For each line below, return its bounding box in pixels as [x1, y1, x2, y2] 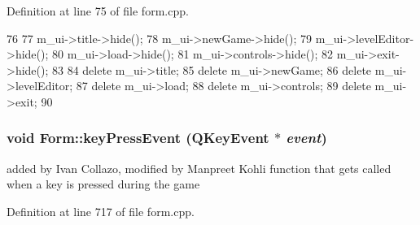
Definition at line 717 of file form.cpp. [7, 202, 195, 219]
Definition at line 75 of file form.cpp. [7, 2, 189, 19]
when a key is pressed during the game [7, 175, 200, 193]
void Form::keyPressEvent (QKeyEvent [7, 128, 269, 148]
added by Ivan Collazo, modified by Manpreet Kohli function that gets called [7, 159, 392, 176]
